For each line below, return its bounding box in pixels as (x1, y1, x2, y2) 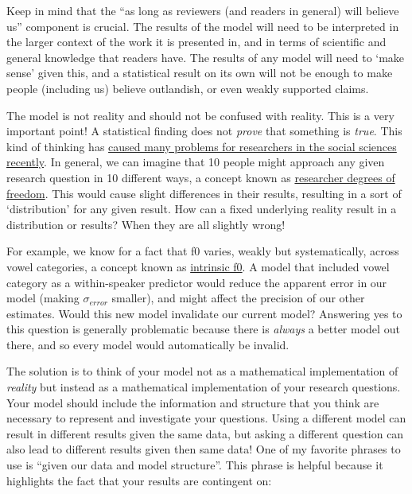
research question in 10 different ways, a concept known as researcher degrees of (6, 169, 395, 185)
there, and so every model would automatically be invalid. (6, 336, 290, 352)
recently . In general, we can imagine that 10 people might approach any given (6, 154, 385, 170)
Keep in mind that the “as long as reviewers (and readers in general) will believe (6, 2, 399, 18)
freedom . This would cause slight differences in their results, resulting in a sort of (6, 185, 402, 201)
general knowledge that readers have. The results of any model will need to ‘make (6, 49, 405, 65)
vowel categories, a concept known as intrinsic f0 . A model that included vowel (6, 258, 390, 274)
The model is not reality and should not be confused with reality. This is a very (6, 107, 395, 123)
